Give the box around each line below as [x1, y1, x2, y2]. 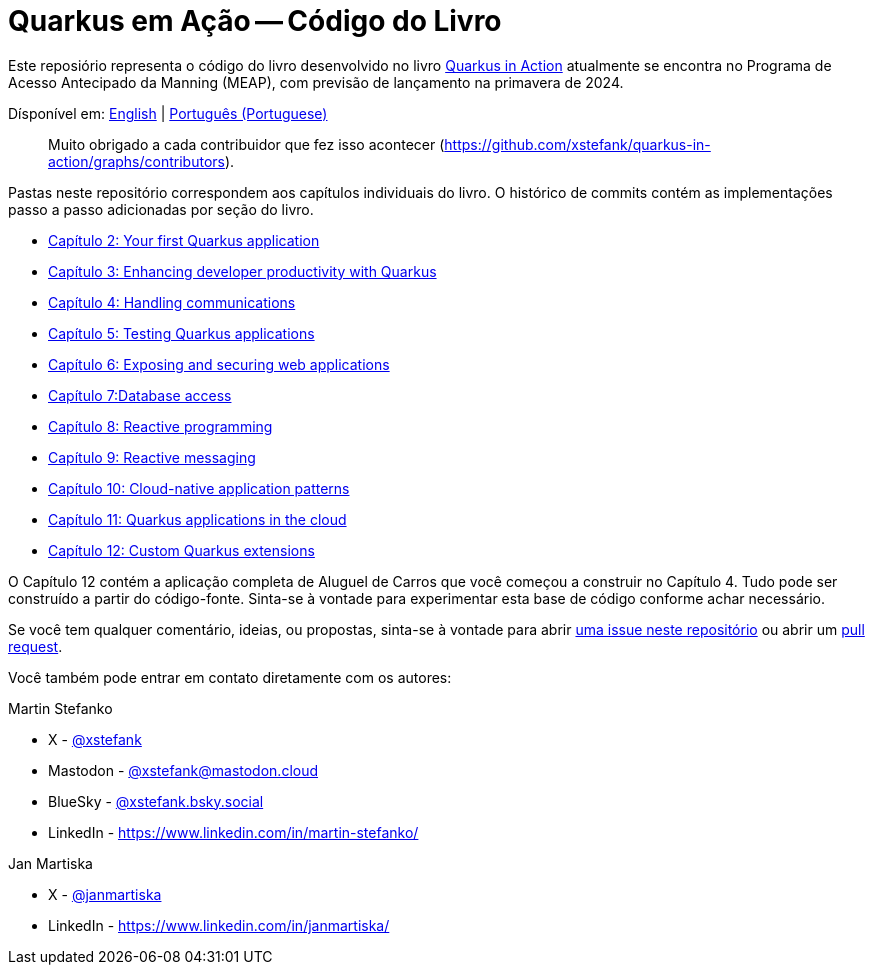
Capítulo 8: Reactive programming [48, 417, 273, 435]
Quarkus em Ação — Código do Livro [8, 4, 502, 38]
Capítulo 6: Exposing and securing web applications [48, 355, 390, 373]
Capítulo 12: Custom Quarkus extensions [48, 541, 315, 559]
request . [8, 637, 63, 655]
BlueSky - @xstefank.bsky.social [48, 792, 264, 810]
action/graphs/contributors [48, 152, 225, 170]
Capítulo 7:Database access [48, 386, 232, 404]
